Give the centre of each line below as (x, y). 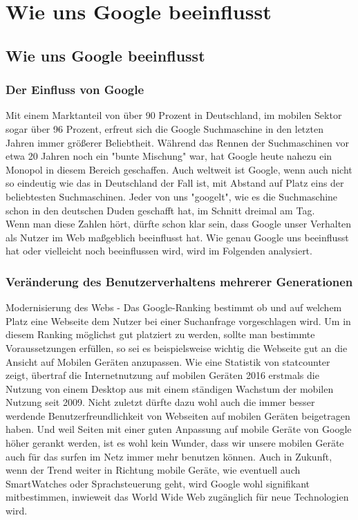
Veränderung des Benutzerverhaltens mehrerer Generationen (179, 281)
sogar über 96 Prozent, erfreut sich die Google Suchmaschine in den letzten (164, 128)
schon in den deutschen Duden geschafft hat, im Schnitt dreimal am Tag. (160, 210)
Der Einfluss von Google (75, 90)
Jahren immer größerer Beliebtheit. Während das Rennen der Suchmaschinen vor (177, 142)
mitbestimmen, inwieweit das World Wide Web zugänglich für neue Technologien (177, 497)
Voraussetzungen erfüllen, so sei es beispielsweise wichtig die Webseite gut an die (177, 347)
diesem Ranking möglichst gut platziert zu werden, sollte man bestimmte (160, 334)
